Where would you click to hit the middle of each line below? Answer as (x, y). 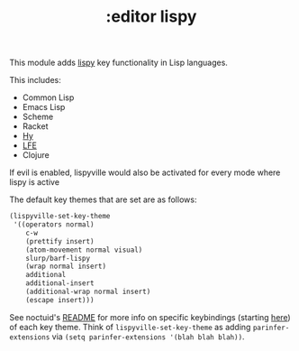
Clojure (36, 155)
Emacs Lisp (44, 107)
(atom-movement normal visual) (84, 250)
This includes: (35, 80)
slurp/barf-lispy (58, 258)
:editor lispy (151, 17)
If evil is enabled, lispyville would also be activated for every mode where (145, 172)
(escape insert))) (60, 300)
